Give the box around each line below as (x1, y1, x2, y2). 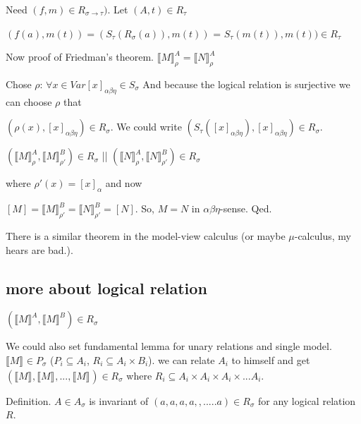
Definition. (6, 393, 51, 408)
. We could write (110, 119, 182, 134)
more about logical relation (6, 277, 207, 298)
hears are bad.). (6, 242, 73, 257)
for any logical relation (257, 393, 356, 408)
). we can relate (148, 352, 215, 367)
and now (105, 176, 142, 190)
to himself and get (231, 352, 310, 367)
